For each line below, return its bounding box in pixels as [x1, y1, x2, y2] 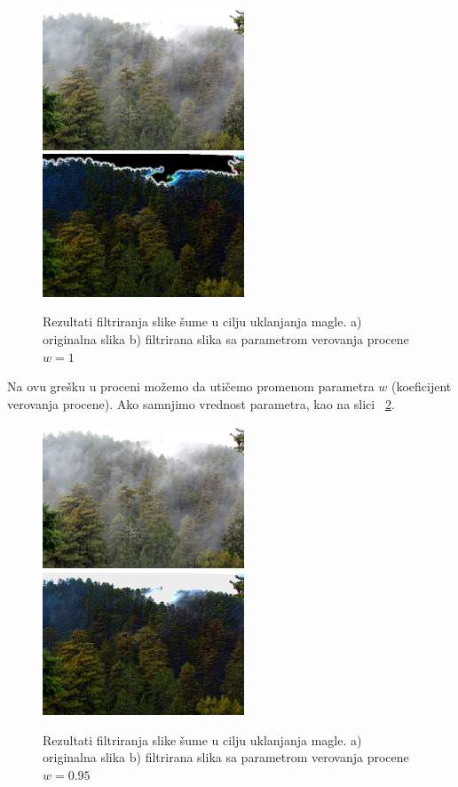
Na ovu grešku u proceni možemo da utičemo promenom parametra [7, 377, 375, 396]
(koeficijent [391, 377, 452, 396]
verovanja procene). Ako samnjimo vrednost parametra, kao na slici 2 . [7, 394, 395, 413]
